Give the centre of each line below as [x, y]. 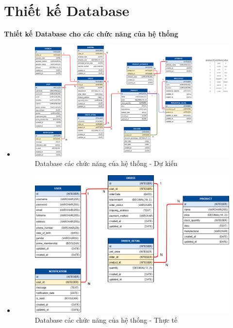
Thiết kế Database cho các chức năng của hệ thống [91, 34]
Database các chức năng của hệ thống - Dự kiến [106, 163]
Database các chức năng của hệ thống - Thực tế [106, 319]
